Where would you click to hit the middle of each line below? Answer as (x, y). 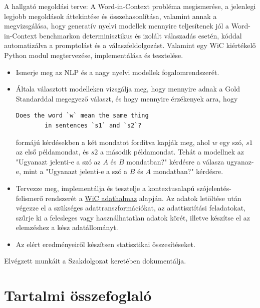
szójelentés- (214, 188)
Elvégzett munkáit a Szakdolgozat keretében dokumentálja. (95, 261)
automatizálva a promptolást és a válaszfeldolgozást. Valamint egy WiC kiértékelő (130, 45)
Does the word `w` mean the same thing (82, 116)
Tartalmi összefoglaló (78, 295)
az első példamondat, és (52, 152)
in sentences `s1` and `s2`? (93, 125)
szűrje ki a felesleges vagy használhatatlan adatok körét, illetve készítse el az (133, 217)
